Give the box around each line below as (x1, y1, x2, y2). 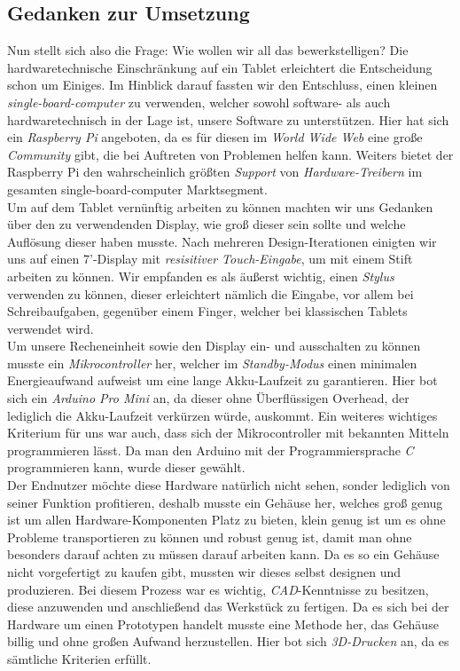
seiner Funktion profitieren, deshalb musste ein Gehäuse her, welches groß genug (7, 493, 443, 511)
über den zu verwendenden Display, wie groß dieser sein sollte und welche (7, 215, 406, 233)
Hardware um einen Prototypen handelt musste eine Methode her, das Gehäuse (7, 614, 439, 633)
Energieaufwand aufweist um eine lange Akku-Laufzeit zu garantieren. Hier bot (7, 371, 438, 390)
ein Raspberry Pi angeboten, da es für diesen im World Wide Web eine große (7, 128, 423, 146)
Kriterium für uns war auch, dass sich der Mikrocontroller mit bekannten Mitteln (7, 423, 449, 442)
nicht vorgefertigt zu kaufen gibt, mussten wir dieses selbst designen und (7, 563, 401, 581)
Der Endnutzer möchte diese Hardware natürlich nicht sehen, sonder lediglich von (7, 476, 450, 494)
